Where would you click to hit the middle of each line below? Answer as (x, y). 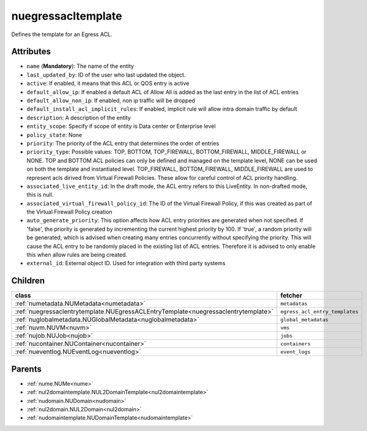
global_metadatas (304, 319)
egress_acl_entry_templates (320, 311)
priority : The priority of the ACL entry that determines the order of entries (123, 143)
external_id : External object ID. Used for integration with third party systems (126, 263)
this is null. (40, 195)
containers (295, 344)
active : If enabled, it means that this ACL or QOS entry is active (108, 83)
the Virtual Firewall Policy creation (69, 212)
